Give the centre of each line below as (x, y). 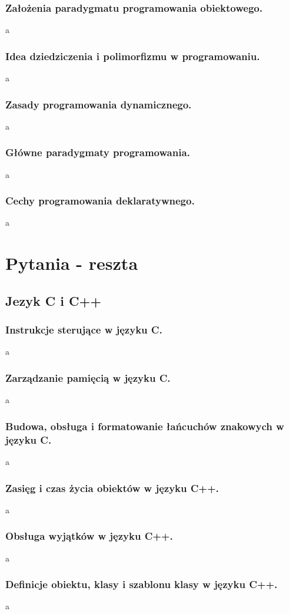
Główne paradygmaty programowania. (98, 152)
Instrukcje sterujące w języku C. (84, 330)
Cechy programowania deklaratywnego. (100, 201)
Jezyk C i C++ (54, 300)
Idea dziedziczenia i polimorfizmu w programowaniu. (133, 56)
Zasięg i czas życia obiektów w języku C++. (112, 488)
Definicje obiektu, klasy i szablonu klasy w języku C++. (142, 584)
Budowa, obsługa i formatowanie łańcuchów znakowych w (145, 426)
